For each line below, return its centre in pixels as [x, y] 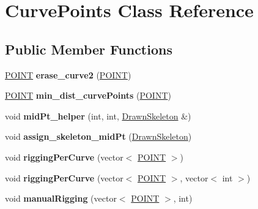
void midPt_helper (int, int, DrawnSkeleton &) [98, 116]
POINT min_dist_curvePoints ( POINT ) [88, 95]
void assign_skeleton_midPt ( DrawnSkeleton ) [98, 136]
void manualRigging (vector [61, 198]
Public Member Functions [89, 49]
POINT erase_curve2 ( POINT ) [68, 74]
